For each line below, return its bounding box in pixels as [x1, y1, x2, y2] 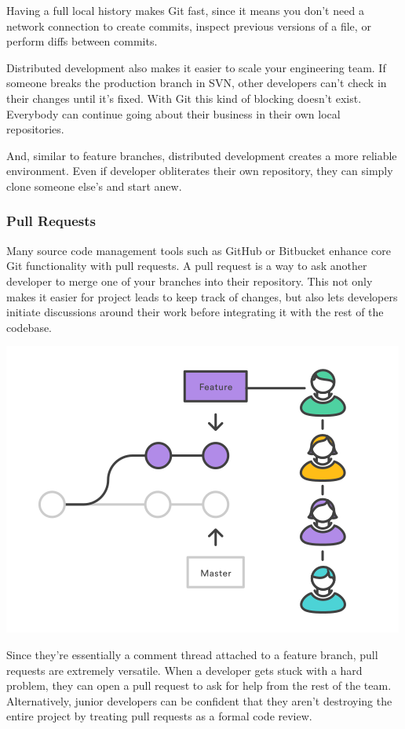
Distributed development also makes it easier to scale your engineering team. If [6, 59, 386, 75]
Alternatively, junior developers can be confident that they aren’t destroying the [6, 692, 392, 709]
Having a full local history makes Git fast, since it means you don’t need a [6, 2, 364, 18]
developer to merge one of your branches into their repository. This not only [6, 272, 373, 289]
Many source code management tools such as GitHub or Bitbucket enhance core [6, 242, 391, 258]
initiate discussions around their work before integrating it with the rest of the [6, 304, 384, 320]
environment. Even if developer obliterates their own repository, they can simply [6, 162, 393, 179]
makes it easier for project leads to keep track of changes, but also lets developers [6, 288, 398, 304]
